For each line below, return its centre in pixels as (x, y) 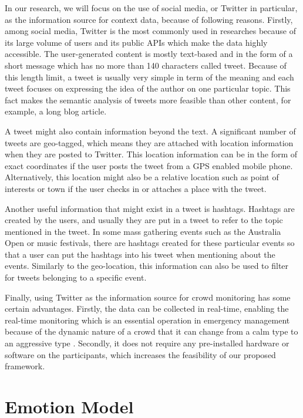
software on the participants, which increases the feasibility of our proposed (140, 354)
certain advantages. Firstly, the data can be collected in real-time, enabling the (147, 309)
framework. (25, 366)
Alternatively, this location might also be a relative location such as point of (142, 177)
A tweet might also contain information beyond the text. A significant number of (150, 131)
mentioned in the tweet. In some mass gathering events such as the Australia (143, 231)
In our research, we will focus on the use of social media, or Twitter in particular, (151, 8)
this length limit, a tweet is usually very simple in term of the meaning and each (149, 77)
